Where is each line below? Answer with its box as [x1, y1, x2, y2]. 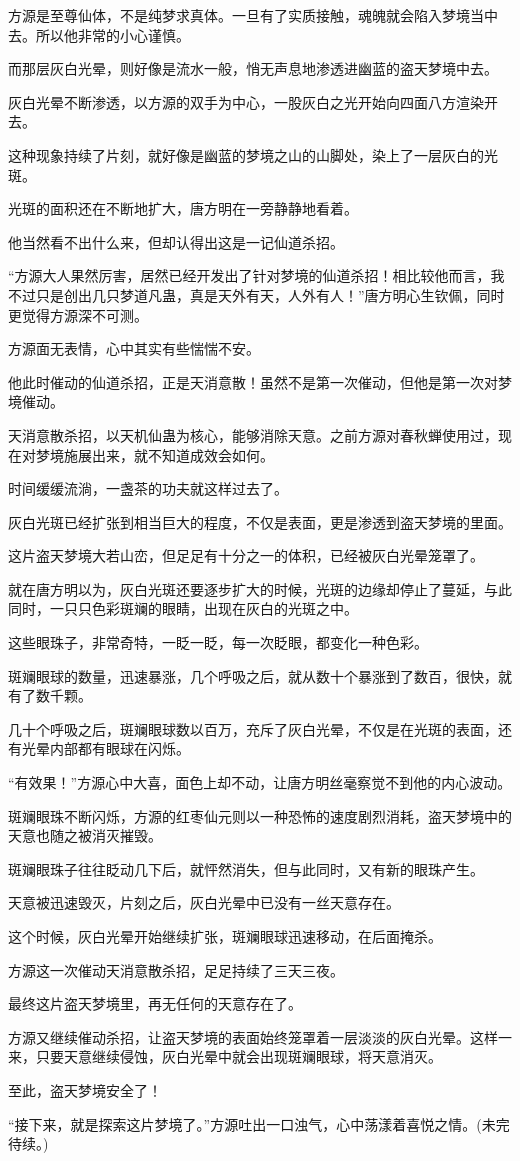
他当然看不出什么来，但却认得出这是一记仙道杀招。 [8, 231, 344, 252]
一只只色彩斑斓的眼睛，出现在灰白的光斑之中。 [49, 598, 358, 619]
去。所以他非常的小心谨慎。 [8, 24, 190, 45]
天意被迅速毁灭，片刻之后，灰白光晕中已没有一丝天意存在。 [8, 892, 400, 913]
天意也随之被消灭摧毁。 [8, 825, 162, 846]
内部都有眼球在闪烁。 [49, 738, 190, 759]
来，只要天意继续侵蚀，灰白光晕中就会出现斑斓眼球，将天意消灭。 [8, 1046, 442, 1067]
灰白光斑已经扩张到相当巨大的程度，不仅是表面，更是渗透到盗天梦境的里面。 [8, 511, 512, 532]
